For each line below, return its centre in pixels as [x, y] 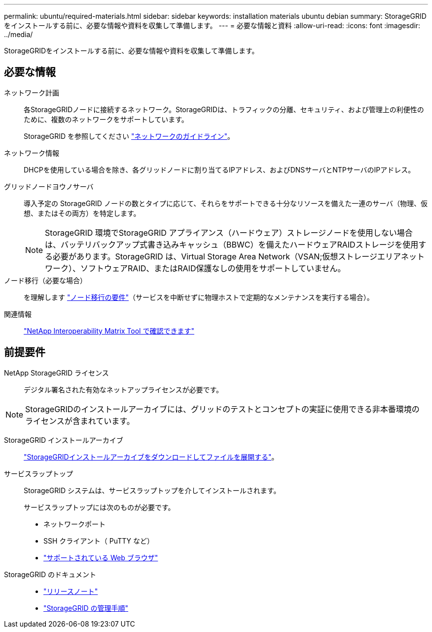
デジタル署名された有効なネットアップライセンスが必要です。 [124, 389]
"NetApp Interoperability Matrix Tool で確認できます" [109, 331]
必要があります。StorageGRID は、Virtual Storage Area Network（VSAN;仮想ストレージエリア [227, 256]
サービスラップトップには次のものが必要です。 [99, 507]
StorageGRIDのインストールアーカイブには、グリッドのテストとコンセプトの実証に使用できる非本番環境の [222, 409]
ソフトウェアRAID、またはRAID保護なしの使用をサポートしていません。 [213, 268]
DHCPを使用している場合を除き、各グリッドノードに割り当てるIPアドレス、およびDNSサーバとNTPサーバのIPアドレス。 [219, 169]
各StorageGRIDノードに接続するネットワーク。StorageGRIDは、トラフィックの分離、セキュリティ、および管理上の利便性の [224, 109]
